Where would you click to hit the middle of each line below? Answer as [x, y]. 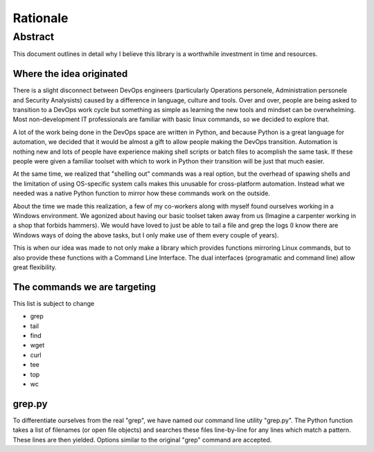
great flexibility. [35, 267]
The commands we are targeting [84, 287]
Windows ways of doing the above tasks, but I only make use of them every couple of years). [146, 235]
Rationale [41, 18]
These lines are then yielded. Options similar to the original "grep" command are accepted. [142, 440]
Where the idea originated [70, 74]
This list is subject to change [54, 303]
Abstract [34, 37]
